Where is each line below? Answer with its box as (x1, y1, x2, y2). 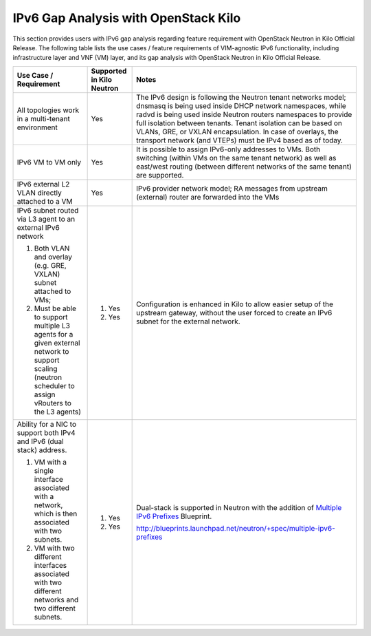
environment (16, 123, 58, 132)
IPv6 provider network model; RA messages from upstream (136, 183, 328, 193)
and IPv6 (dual (16, 436, 65, 446)
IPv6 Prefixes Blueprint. (136, 511, 212, 521)
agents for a (34, 329, 74, 339)
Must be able (34, 304, 77, 313)
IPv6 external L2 (16, 179, 70, 189)
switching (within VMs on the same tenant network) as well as (136, 153, 337, 162)
